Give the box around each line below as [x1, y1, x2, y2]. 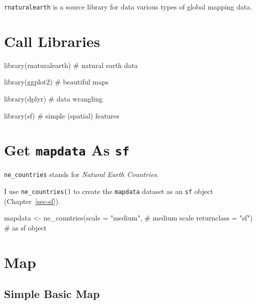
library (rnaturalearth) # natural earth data [4, 59, 138, 70]
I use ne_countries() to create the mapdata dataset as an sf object [4, 186, 213, 196]
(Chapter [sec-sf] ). [4, 195, 60, 206]
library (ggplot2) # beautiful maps [4, 76, 109, 87]
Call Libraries [4, 30, 100, 51]
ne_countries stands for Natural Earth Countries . [4, 169, 159, 179]
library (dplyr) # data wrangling [4, 93, 103, 103]
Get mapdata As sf [4, 139, 129, 160]
